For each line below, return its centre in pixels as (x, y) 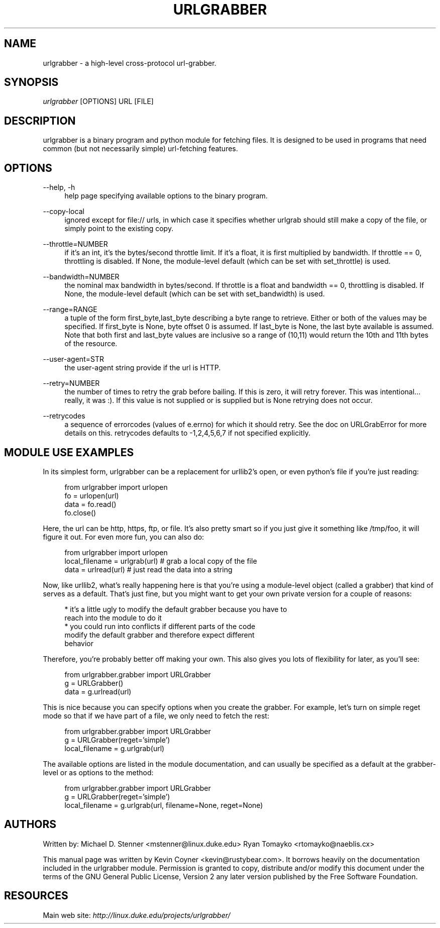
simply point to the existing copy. (119, 229)
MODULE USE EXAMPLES (69, 452)
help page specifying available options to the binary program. (166, 196)
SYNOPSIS (31, 82)
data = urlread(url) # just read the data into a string (148, 569)
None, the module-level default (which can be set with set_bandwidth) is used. (195, 294)
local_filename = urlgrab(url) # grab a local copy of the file (161, 561)
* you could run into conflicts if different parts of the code (160, 626)
